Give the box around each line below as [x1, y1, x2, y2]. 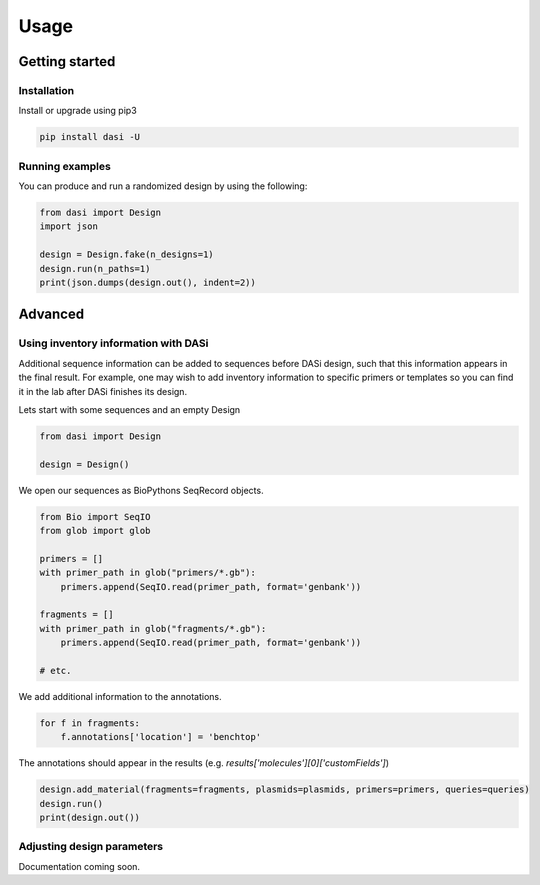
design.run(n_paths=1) [39, 263, 151, 274]
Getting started [18, 53, 116, 70]
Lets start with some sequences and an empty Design [18, 403, 241, 415]
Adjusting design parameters [18, 840, 164, 854]
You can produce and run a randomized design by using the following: [18, 180, 308, 192]
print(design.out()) [39, 812, 140, 824]
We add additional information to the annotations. [18, 690, 222, 702]
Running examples [18, 159, 112, 173]
